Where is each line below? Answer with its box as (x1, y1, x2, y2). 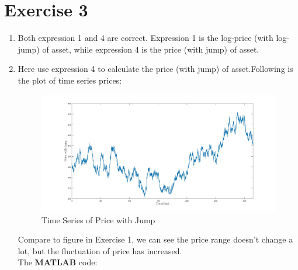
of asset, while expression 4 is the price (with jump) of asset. (42, 43, 259, 55)
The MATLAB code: (18, 256, 98, 268)
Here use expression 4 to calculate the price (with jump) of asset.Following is (18, 63, 293, 75)
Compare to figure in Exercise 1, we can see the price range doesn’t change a (18, 233, 293, 245)
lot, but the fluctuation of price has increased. (18, 244, 182, 257)
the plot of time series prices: (18, 74, 122, 86)
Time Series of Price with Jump (41, 213, 155, 226)
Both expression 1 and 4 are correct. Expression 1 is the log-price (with (18, 32, 273, 44)
